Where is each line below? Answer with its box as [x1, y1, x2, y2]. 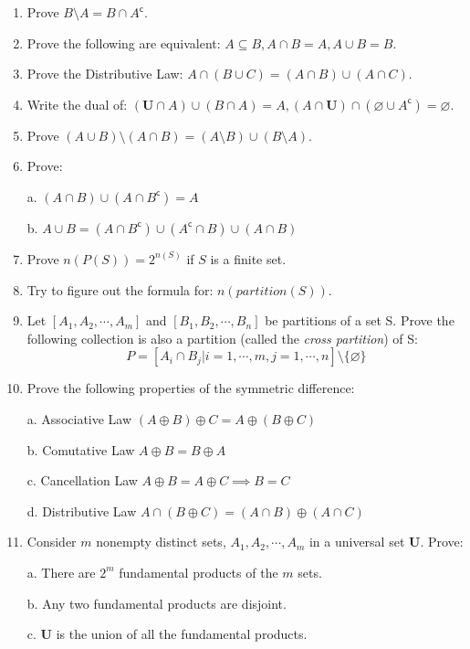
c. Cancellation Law [26, 471, 138, 490]
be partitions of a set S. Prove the [265, 311, 454, 330]
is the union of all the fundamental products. [56, 624, 308, 644]
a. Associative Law [26, 409, 132, 428]
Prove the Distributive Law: [26, 64, 183, 83]
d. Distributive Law [26, 501, 137, 520]
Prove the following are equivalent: [26, 33, 221, 52]
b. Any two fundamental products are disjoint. [26, 593, 287, 612]
